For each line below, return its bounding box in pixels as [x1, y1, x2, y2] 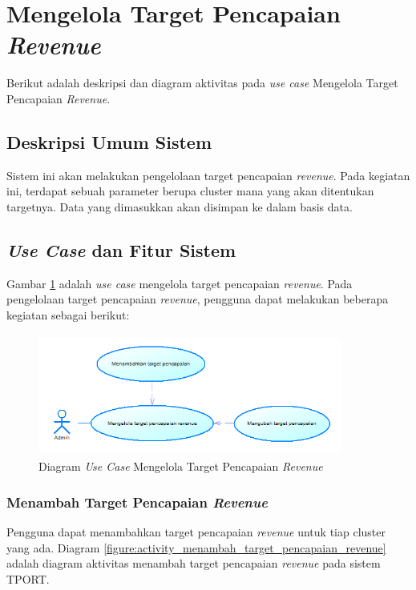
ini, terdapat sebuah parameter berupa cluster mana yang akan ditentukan [6, 183, 374, 199]
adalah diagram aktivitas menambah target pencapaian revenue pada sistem [6, 555, 381, 572]
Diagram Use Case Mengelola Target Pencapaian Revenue [38, 458, 323, 475]
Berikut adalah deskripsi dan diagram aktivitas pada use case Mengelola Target [6, 74, 398, 91]
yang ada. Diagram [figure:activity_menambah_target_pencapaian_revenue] [6, 539, 386, 556]
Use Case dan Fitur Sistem [6, 237, 236, 262]
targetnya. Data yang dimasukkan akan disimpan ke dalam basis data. [6, 198, 353, 215]
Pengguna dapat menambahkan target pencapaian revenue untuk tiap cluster [6, 524, 386, 540]
